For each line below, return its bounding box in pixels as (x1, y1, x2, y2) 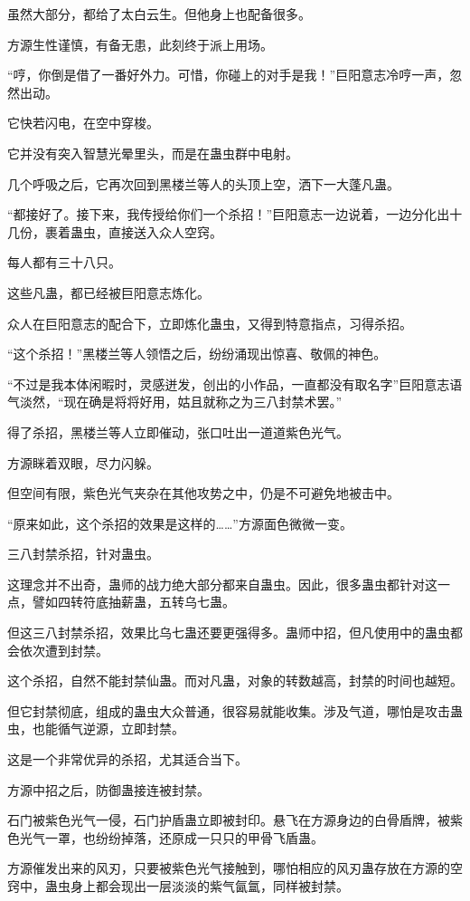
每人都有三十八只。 (7, 253, 121, 272)
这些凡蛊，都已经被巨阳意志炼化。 (7, 283, 210, 302)
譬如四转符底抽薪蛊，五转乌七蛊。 (32, 592, 235, 611)
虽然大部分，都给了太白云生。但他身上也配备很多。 (7, 5, 311, 23)
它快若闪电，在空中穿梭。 (7, 113, 159, 132)
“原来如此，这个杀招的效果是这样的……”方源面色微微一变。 (7, 513, 352, 532)
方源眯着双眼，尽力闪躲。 (7, 453, 159, 472)
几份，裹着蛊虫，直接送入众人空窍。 (7, 222, 222, 241)
